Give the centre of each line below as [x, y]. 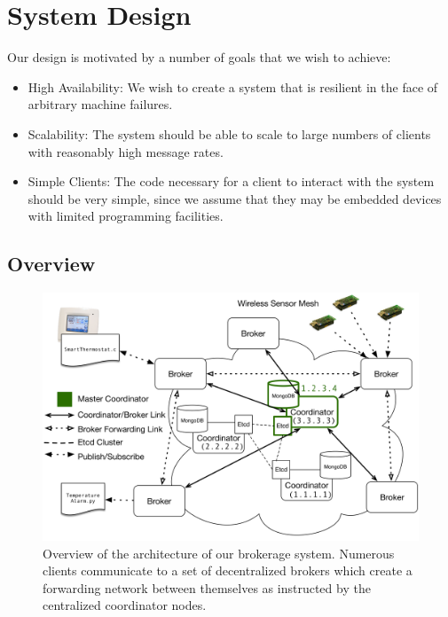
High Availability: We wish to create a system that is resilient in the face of [233, 86]
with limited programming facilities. [126, 216]
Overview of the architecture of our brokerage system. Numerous [219, 553]
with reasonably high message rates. [126, 151]
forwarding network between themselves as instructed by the [207, 587]
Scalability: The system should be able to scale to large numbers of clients [229, 133]
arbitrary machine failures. [100, 104]
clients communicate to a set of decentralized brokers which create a [228, 570]
